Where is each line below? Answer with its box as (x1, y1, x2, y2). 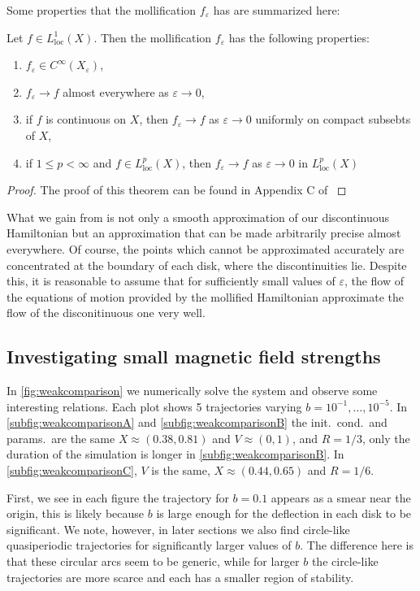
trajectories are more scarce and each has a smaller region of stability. (6, 568, 354, 585)
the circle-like (311, 553, 379, 570)
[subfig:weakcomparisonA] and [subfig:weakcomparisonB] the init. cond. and (6, 414, 388, 431)
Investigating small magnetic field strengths (6, 344, 381, 369)
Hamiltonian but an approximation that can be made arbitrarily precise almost (6, 224, 401, 241)
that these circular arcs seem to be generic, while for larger (6, 553, 300, 570)
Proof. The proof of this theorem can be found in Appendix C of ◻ (6, 181, 347, 198)
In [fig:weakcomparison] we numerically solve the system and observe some (6, 382, 378, 399)
